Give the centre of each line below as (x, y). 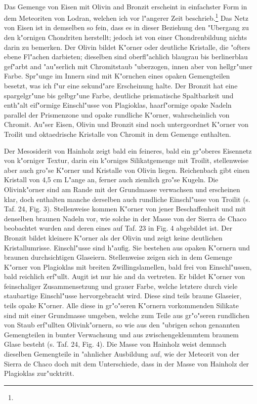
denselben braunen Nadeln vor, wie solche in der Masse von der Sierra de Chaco (125, 218)
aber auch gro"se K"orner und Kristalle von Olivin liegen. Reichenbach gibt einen (127, 170)
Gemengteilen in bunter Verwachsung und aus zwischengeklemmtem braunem (121, 334)
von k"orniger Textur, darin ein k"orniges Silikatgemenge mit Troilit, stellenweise (126, 160)
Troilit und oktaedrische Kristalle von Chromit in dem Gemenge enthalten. (118, 134)
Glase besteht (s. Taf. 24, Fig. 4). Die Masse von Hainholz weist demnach (115, 344)
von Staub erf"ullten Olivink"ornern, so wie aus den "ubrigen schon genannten (122, 325)
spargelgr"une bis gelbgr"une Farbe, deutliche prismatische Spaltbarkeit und (119, 95)
